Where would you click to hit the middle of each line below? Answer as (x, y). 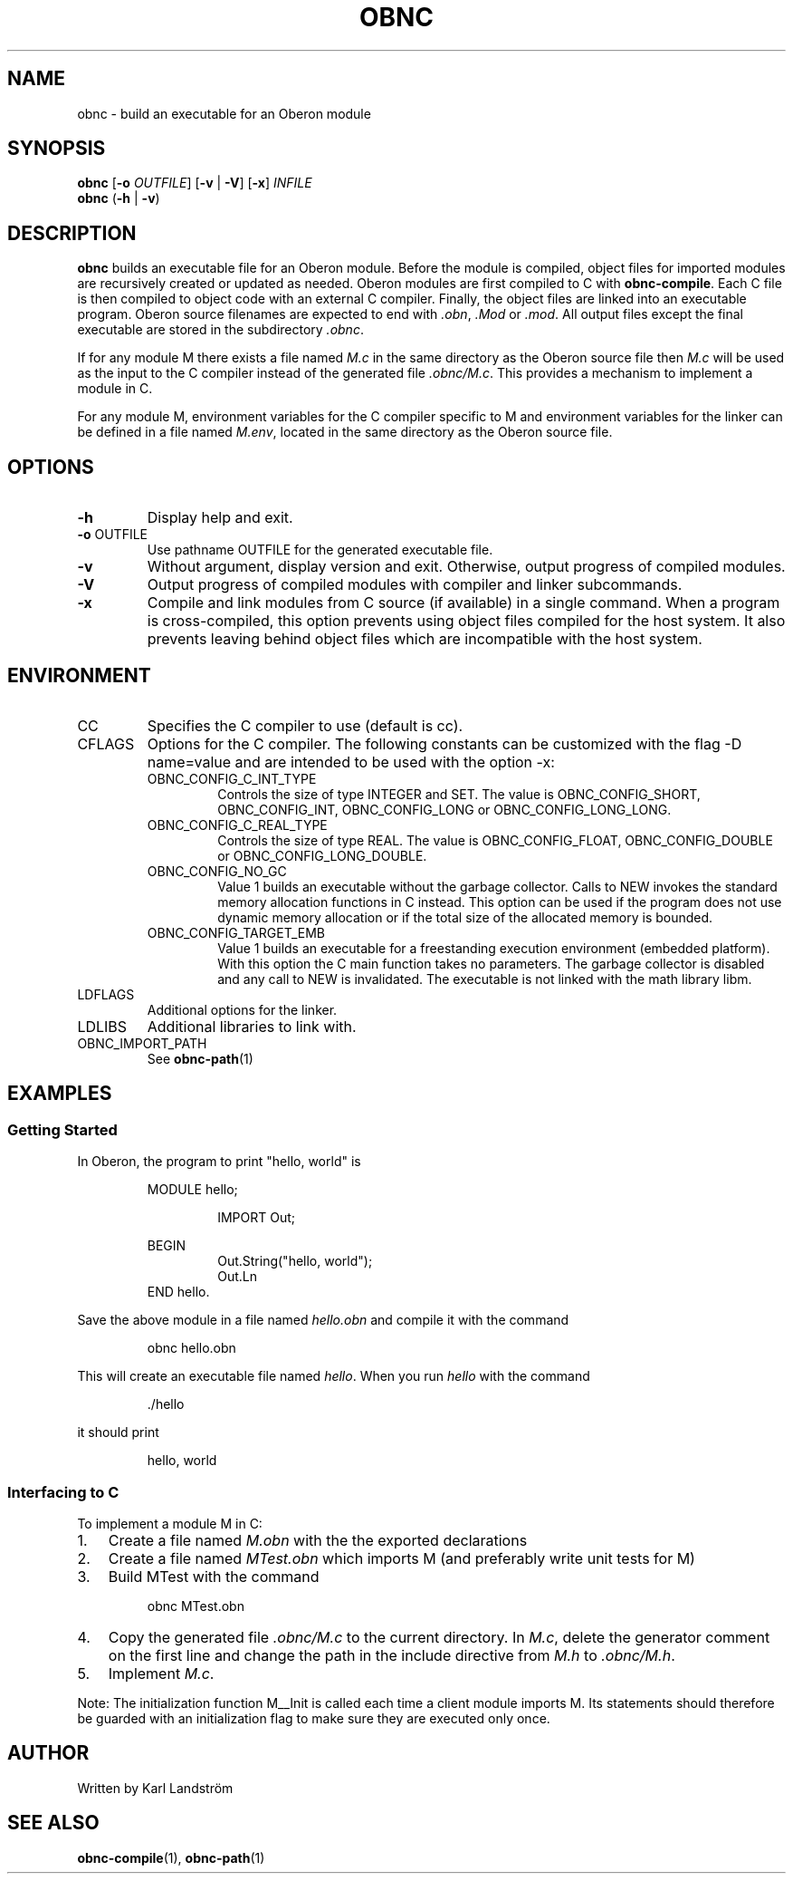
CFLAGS (106, 743)
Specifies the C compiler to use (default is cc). (305, 725)
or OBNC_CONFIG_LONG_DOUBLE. (322, 855)
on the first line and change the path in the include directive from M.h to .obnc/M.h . (392, 1655)
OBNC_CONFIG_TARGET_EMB (236, 932)
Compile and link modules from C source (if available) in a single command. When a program (463, 603)
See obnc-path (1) (200, 1058)
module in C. (115, 389)
